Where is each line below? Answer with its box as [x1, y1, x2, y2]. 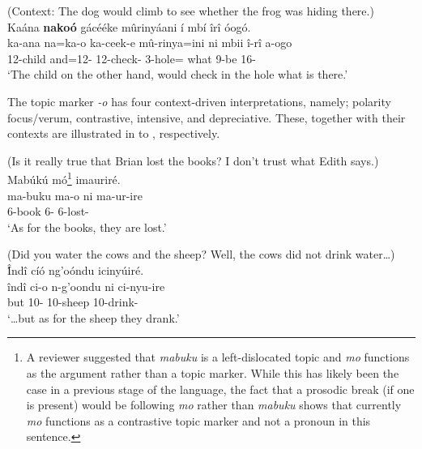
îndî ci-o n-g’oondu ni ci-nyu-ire [7, 277, 165, 294]
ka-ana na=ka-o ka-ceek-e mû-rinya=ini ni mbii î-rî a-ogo [7, 34, 292, 51]
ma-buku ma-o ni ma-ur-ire [7, 186, 143, 203]
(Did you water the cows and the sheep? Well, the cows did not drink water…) [7, 246, 395, 263]
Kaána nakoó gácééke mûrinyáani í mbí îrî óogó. [7, 18, 251, 35]
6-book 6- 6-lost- [7, 203, 89, 220]
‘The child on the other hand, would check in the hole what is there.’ [7, 66, 348, 83]
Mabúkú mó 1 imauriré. [7, 169, 121, 187]
